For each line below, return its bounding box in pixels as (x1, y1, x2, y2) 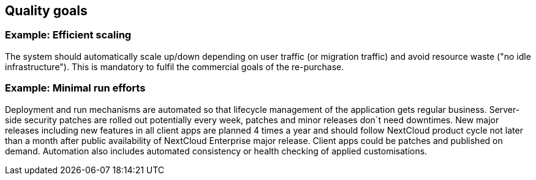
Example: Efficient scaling (5, 29, 132, 41)
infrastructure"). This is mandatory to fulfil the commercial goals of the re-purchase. (5, 61, 344, 72)
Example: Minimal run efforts (5, 82, 146, 95)
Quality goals (5, 3, 88, 18)
